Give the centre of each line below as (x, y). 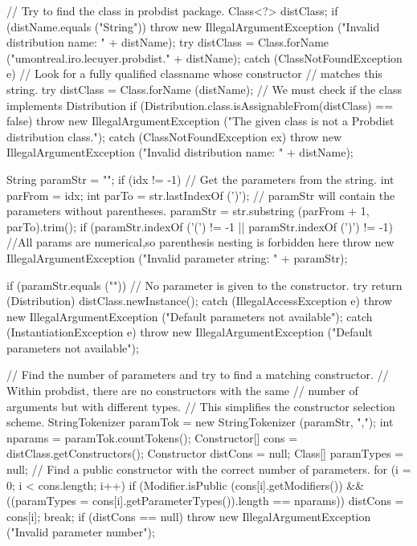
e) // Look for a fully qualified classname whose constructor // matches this (194, 73)
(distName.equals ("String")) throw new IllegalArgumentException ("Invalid (193, 26)
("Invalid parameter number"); (81, 532)
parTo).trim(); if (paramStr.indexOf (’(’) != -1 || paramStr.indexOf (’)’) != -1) (200, 226)
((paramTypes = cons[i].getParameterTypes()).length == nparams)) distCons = (205, 501)
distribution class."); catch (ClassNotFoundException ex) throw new (174, 136)
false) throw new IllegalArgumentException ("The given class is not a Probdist (200, 121)
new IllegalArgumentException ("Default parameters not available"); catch (190, 316)
